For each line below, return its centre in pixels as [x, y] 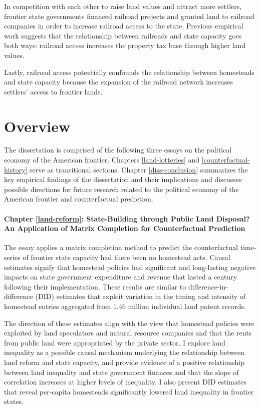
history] [16, 169]
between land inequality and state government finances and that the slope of [121, 372]
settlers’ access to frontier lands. [53, 91]
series [12, 257]
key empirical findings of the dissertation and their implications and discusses [123, 179]
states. [14, 401]
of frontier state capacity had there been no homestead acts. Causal [126, 257]
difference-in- [208, 286]
